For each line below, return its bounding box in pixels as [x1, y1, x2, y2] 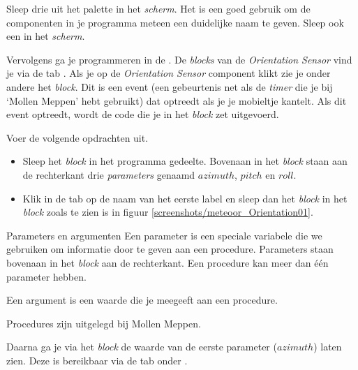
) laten [313, 339, 342, 354]
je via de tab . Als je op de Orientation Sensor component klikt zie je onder [6, 66, 331, 80]
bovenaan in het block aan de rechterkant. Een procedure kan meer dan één [6, 255, 329, 269]
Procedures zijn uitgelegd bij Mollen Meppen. [6, 316, 201, 330]
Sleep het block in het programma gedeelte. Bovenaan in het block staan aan [22, 154, 348, 168]
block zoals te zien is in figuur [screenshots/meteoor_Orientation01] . [22, 205, 313, 219]
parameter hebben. [6, 269, 87, 283]
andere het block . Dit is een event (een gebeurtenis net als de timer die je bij [6, 79, 333, 94]
